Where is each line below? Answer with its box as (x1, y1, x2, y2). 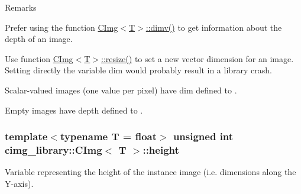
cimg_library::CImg (5, 143, 102, 157)
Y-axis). (5, 177, 34, 189)
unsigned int (173, 129, 234, 144)
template (5, 129, 48, 144)
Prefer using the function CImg (5, 21, 118, 33)
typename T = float (60, 129, 157, 144)
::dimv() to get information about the (145, 21, 282, 33)
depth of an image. (5, 33, 73, 45)
